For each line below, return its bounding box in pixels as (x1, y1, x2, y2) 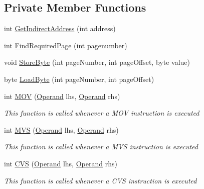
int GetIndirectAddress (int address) (4, 23, 116, 34)
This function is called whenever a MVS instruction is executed (4, 141, 198, 152)
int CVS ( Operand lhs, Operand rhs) (4, 158, 117, 168)
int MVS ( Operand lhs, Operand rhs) (4, 124, 119, 135)
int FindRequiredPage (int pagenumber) (4, 40, 127, 50)
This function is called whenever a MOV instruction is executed (4, 108, 199, 118)
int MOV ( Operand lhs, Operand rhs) (4, 90, 120, 101)
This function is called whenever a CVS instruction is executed (4, 175, 197, 185)
